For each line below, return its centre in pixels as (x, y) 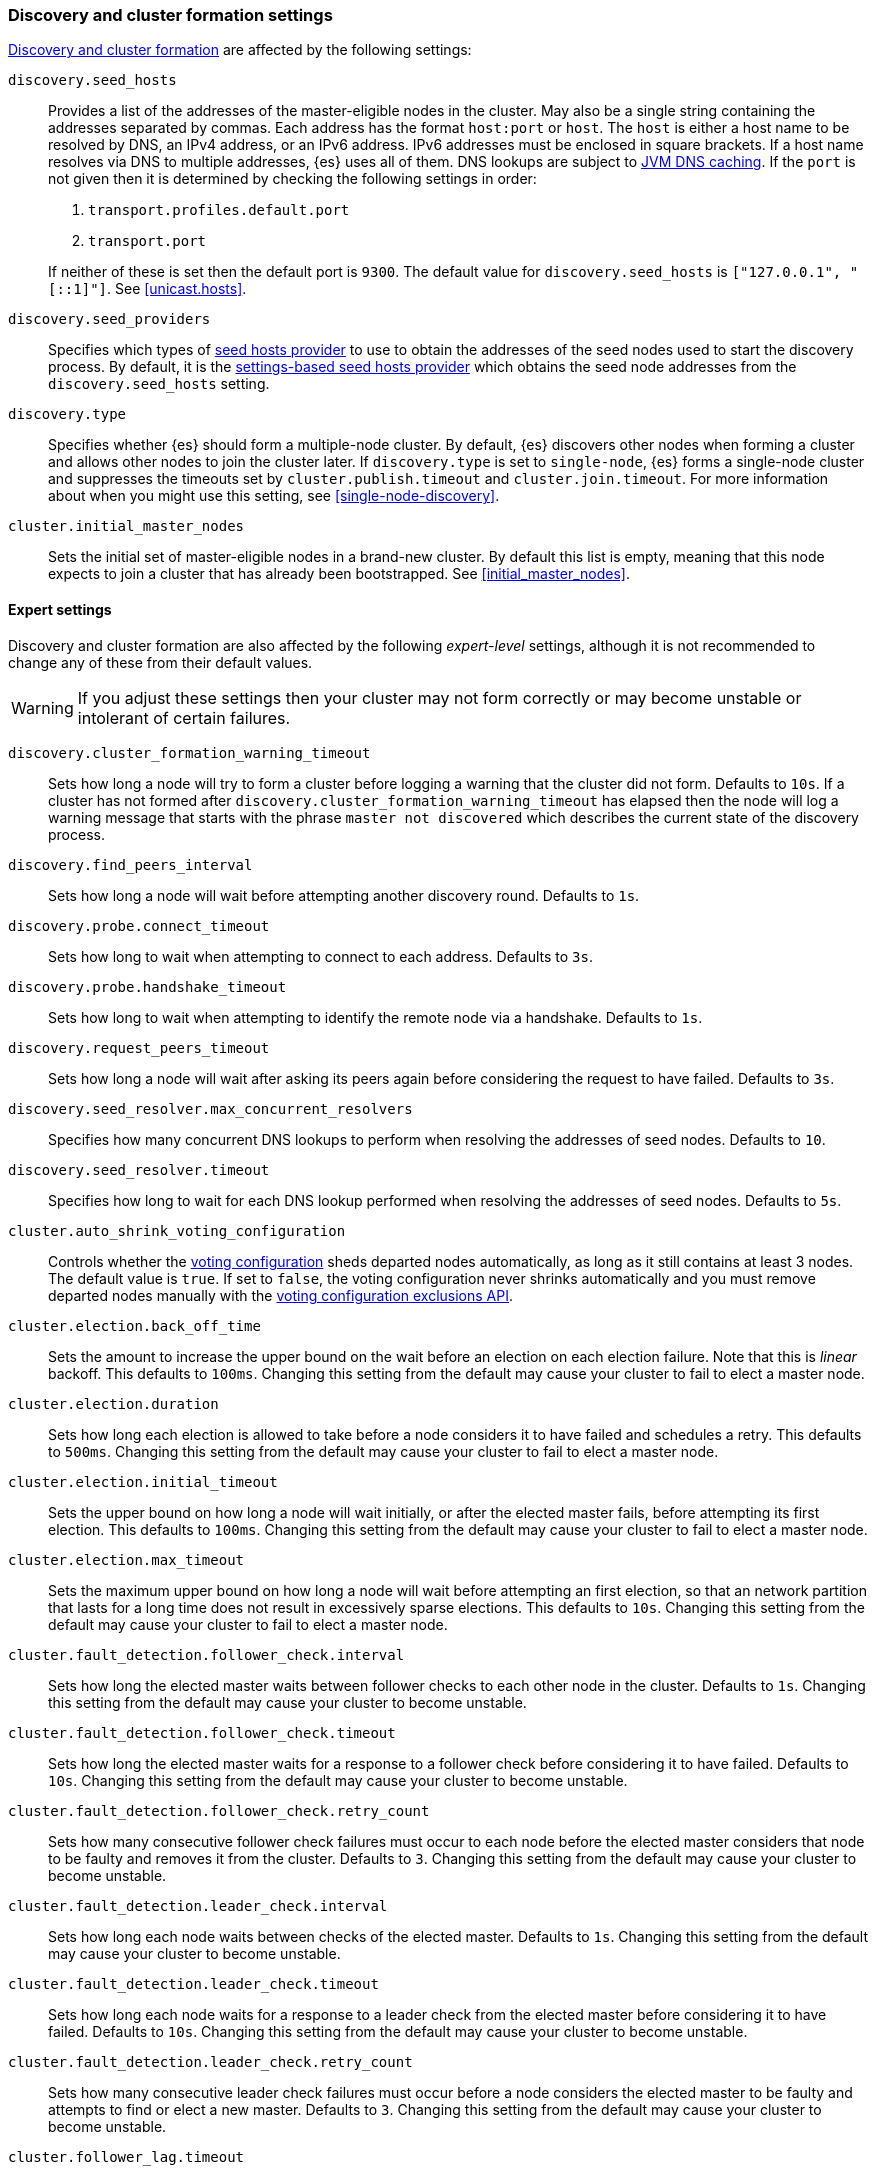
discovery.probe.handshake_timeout (147, 986)
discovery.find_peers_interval (130, 864)
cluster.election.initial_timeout (143, 1481)
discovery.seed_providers (109, 319)
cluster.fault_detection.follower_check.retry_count (219, 1810)
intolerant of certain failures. (184, 717)
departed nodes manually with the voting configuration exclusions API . (281, 1295)
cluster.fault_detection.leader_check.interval (198, 1905)
